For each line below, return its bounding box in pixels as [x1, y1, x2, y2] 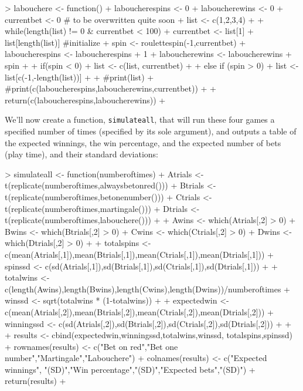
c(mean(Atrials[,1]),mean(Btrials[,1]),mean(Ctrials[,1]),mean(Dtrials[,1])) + [5, 248, 274, 260]
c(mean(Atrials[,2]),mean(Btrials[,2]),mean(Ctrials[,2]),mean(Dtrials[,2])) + [5, 305, 274, 318]
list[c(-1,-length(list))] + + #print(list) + [5, 70, 154, 83]
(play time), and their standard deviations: [5, 148, 158, 160]
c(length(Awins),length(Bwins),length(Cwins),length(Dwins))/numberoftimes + [5, 282, 290, 295]
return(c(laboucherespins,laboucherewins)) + [5, 93, 166, 106]
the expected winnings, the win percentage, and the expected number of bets [5, 136, 281, 149]
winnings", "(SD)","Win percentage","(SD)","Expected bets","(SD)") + [5, 363, 256, 375]
